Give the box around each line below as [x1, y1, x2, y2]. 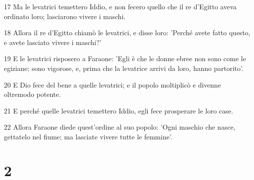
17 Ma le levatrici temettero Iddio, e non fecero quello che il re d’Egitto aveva [4, 1, 237, 11]
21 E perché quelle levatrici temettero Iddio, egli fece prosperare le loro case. [4, 105, 233, 115]
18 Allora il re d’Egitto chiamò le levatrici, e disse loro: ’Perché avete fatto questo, [4, 27, 251, 38]
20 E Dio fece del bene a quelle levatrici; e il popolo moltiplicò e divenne [4, 79, 221, 90]
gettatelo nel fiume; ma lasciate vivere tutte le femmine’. [4, 131, 173, 141]
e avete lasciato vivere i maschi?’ [4, 37, 102, 47]
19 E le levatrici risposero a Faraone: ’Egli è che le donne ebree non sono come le [4, 53, 246, 64]
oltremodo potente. [4, 89, 61, 99]
